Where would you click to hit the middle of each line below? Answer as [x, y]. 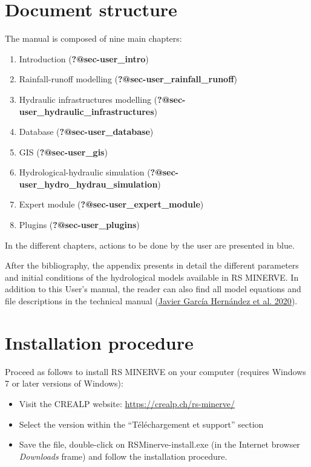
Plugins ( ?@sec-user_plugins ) [79, 225]
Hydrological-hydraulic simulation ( [85, 172]
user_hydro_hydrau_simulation [88, 184]
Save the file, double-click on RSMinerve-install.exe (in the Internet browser [159, 444]
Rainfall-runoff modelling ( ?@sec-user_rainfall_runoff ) [128, 79]
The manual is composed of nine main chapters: [93, 38]
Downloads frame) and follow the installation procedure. [123, 456]
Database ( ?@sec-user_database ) [86, 132]
